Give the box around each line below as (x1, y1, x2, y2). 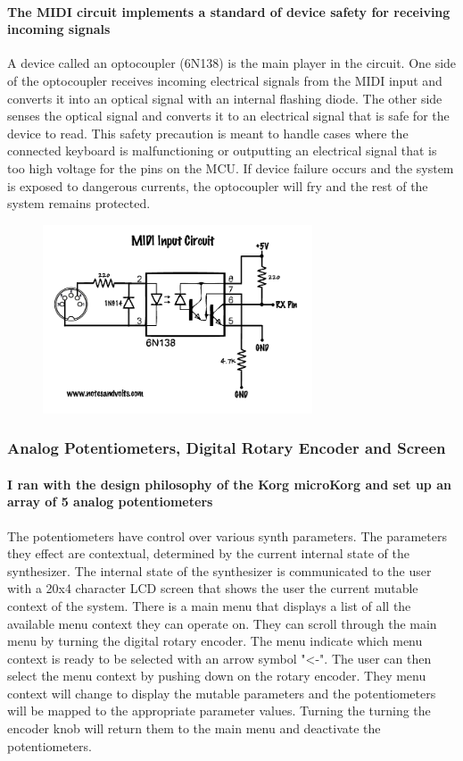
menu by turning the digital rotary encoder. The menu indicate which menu (7, 631, 423, 650)
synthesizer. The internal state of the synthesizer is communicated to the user (7, 561, 432, 580)
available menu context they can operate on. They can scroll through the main (7, 614, 437, 632)
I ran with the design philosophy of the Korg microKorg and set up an (7, 474, 451, 493)
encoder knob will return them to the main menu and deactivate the (7, 719, 381, 738)
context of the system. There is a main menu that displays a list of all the (7, 596, 411, 615)
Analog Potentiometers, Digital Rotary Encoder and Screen (7, 437, 446, 459)
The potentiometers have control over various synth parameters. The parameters (7, 526, 447, 545)
